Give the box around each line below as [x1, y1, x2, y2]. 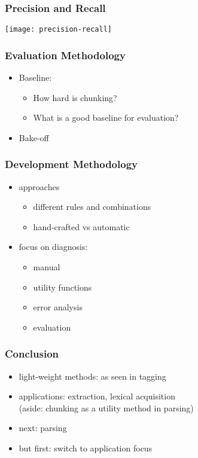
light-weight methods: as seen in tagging [19, 370, 166, 382]
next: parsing [19, 422, 67, 434]
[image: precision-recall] [5, 25, 112, 34]
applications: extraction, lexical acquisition [19, 390, 175, 402]
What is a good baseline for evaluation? [33, 111, 179, 124]
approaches [19, 180, 60, 193]
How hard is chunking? [33, 91, 117, 103]
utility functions [33, 280, 92, 293]
